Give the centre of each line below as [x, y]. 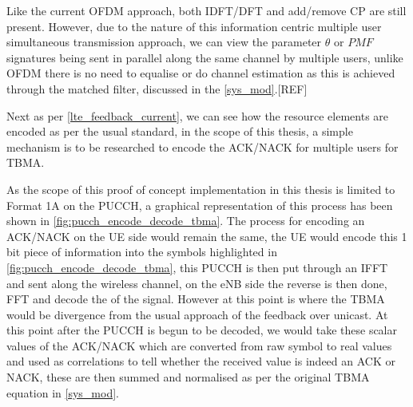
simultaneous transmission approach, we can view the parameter [164, 42]
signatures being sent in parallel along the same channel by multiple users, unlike [205, 57]
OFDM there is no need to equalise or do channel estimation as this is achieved [201, 73]
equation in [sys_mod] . [63, 392]
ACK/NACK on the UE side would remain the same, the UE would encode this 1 [207, 236]
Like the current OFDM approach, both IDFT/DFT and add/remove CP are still [206, 10]
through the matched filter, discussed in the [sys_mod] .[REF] [157, 88]
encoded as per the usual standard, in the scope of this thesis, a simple [180, 131]
